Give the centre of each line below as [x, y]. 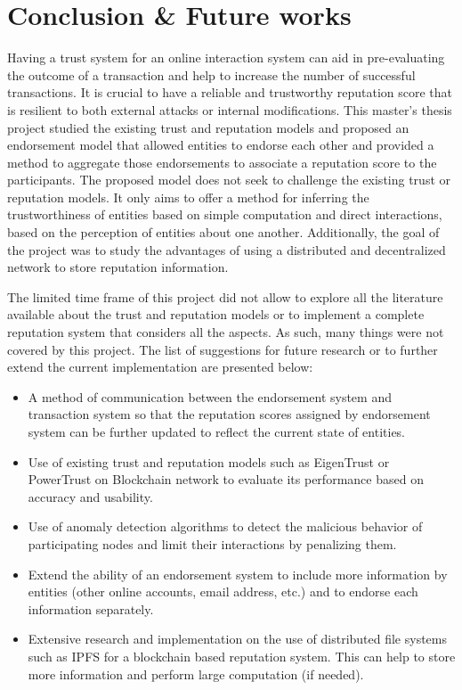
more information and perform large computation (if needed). [196, 674]
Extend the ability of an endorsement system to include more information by [238, 574]
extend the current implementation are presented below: [160, 367]
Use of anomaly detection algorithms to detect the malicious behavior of [225, 526]
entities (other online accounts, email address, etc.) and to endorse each [223, 591]
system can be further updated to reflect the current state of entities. [217, 431]
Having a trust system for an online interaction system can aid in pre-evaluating [226, 57]
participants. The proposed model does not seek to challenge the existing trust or [229, 180]
